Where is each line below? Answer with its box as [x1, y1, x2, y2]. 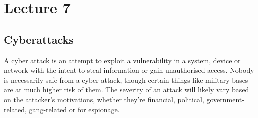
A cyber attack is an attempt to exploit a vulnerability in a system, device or [4, 55, 241, 65]
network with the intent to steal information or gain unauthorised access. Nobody [4, 65, 254, 75]
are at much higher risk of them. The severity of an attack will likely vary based [4, 84, 249, 95]
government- [206, 94, 244, 104]
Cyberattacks [4, 31, 74, 47]
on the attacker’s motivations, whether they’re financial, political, [4, 94, 204, 104]
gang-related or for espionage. [29, 104, 120, 114]
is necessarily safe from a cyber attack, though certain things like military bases [4, 74, 248, 85]
